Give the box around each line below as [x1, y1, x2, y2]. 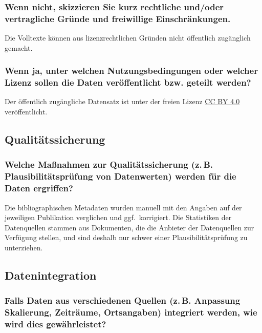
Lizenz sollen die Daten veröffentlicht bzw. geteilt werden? [5, 76, 251, 89]
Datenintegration [5, 267, 97, 283]
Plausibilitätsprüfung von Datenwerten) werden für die [5, 170, 236, 183]
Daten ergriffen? [5, 182, 73, 194]
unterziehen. [5, 242, 43, 252]
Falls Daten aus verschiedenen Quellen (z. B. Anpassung [5, 294, 241, 307]
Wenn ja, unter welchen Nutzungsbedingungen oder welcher [5, 64, 258, 77]
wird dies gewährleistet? [5, 318, 106, 330]
